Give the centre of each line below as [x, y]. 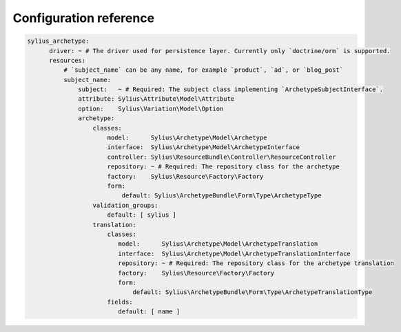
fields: [120, 302]
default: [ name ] [149, 312]
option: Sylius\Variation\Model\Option [151, 108]
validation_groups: [125, 205]
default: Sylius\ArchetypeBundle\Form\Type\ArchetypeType [222, 196]
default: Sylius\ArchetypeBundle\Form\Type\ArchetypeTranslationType [253, 292]
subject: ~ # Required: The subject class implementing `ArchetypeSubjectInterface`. [231, 89]
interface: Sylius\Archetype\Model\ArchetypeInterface [203, 147]
